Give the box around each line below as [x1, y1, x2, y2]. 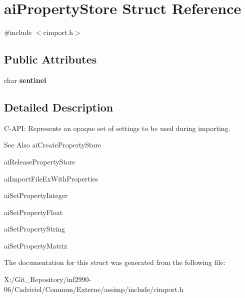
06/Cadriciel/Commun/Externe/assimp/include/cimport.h [4, 283, 183, 294]
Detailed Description [4, 99, 113, 114]
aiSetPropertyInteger [4, 190, 68, 200]
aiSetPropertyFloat [4, 206, 63, 217]
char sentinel [4, 74, 46, 85]
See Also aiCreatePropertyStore [4, 139, 101, 150]
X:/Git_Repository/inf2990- [4, 274, 91, 284]
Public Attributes [4, 51, 97, 67]
